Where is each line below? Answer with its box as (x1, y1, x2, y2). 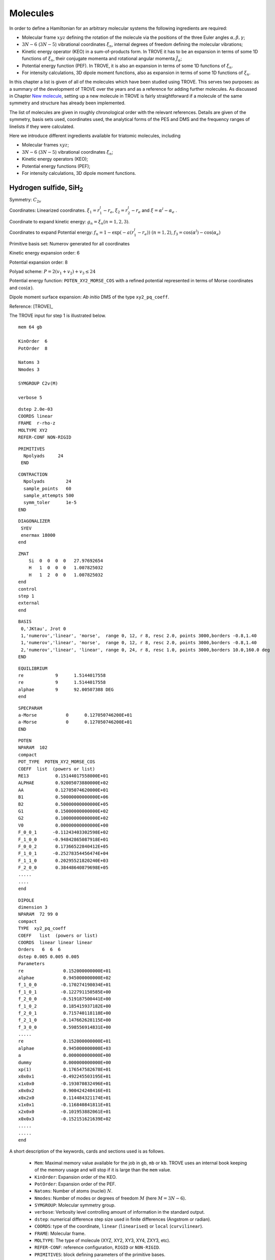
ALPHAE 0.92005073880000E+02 (18, 780, 109, 786)
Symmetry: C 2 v (9, 197, 42, 204)
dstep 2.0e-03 (18, 406, 53, 412)
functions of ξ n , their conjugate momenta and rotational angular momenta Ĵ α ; (22, 55, 182, 62)
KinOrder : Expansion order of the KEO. (34, 1174, 117, 1180)
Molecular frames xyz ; (22, 142, 69, 148)
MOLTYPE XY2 (18, 427, 48, 433)
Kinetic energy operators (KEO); (22, 156, 88, 162)
